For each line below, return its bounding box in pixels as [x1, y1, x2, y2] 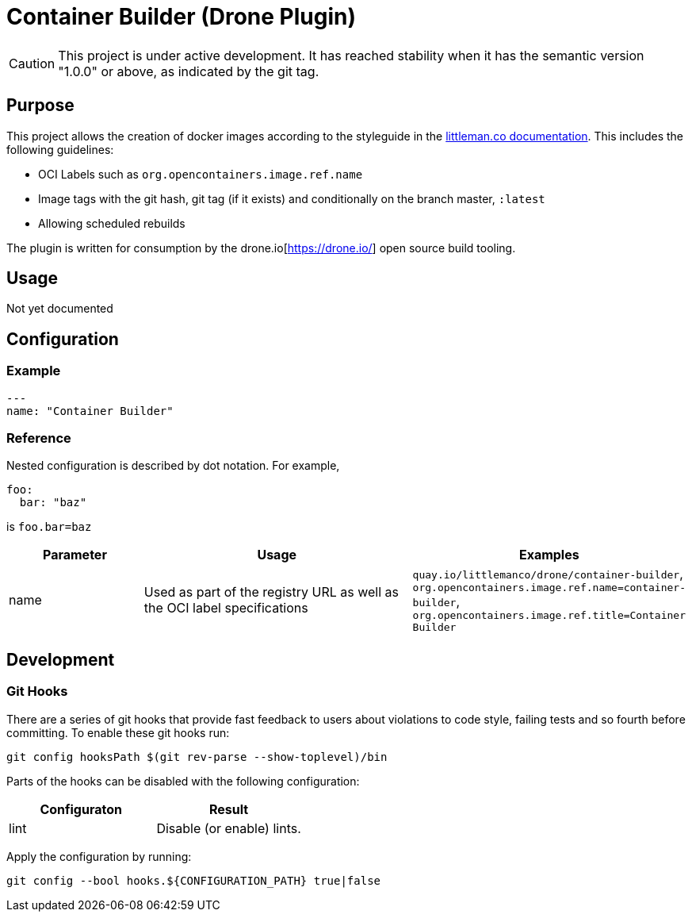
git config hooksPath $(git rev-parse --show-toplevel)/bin [6, 750, 388, 763]
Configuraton [40, 801, 122, 817]
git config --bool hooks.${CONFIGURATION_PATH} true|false [6, 874, 381, 887]
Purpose [6, 95, 75, 116]
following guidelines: [6, 142, 114, 156]
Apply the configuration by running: [6, 849, 192, 863]
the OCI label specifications [143, 599, 308, 616]
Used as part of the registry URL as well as [143, 583, 399, 600]
